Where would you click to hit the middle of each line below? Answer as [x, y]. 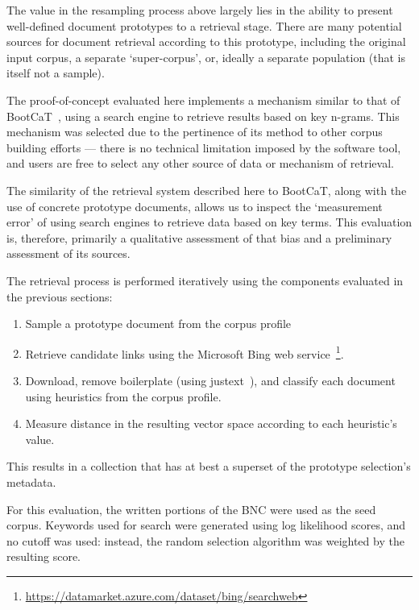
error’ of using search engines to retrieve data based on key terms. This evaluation [209, 222]
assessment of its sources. [68, 253]
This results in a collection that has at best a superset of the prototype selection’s [209, 466]
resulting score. [44, 556]
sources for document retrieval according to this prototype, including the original [206, 41]
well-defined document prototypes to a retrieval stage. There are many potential [204, 25]
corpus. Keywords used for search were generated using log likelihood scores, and [206, 525]
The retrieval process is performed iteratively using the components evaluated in [205, 280]
